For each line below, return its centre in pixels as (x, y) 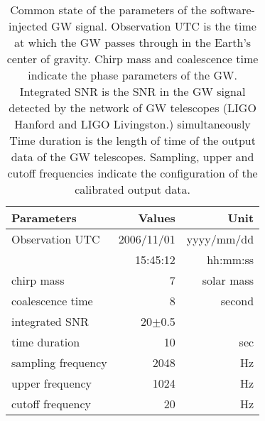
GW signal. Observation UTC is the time (154, 26)
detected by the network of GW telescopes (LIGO (132, 108)
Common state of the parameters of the (108, 10)
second (237, 301)
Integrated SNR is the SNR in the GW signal (132, 91)
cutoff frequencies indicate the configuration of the (132, 173)
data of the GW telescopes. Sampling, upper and (132, 157)
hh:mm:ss (231, 259)
